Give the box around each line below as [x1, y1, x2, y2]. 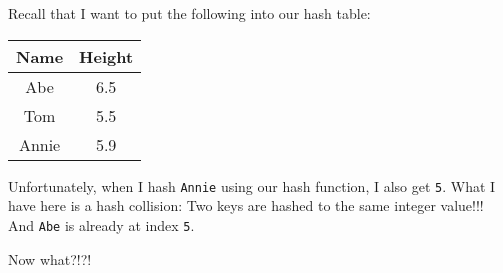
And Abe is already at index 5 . [8, 214, 195, 235]
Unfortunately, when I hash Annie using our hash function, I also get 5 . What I [8, 175, 496, 196]
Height [79, 44, 134, 68]
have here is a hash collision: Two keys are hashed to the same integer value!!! [8, 195, 484, 216]
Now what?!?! [8, 248, 92, 269]
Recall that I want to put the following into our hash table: [8, 3, 371, 23]
